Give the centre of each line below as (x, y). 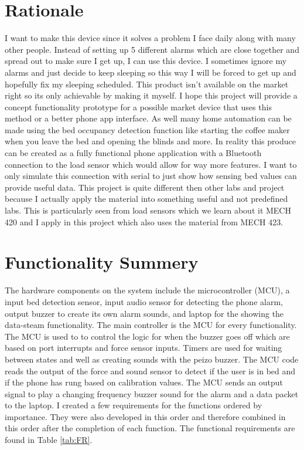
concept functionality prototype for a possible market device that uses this (138, 106)
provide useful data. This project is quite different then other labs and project (145, 187)
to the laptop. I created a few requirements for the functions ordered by (134, 405)
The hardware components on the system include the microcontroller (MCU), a (147, 290)
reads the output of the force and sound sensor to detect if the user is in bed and (150, 371)
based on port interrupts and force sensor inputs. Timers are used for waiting (144, 348)
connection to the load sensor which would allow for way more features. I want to (151, 164)
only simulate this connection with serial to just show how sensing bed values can (151, 176)
